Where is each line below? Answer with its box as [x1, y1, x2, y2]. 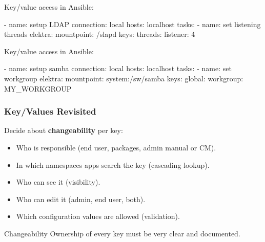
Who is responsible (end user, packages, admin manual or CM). [16, 142, 216, 152]
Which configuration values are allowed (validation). [16, 211, 180, 222]
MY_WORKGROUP [4, 83, 72, 94]
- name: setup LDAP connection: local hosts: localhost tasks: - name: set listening [4, 18, 261, 29]
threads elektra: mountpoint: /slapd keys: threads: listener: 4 [4, 29, 195, 39]
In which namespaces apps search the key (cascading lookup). [16, 159, 210, 170]
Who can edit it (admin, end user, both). [16, 193, 146, 204]
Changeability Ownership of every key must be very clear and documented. [4, 228, 240, 238]
